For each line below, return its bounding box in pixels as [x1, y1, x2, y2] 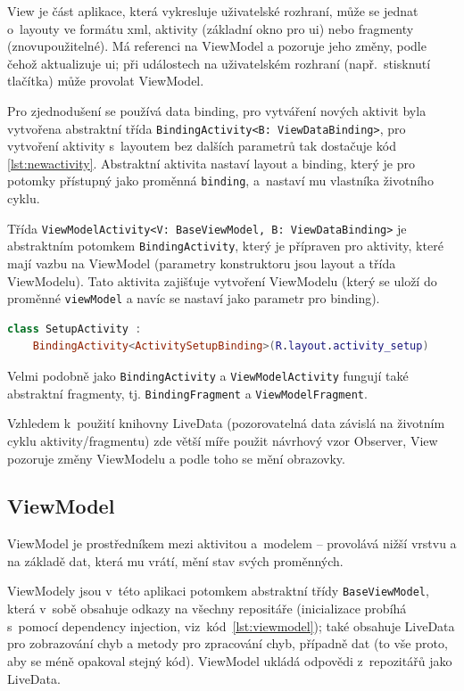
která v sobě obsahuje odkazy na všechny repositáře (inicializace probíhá [7, 599, 407, 618]
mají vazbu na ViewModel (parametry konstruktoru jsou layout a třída [7, 253, 396, 272]
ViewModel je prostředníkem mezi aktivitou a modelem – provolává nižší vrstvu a [7, 534, 457, 553]
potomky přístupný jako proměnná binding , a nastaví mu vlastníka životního [7, 171, 434, 190]
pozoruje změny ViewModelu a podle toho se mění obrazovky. [7, 448, 345, 467]
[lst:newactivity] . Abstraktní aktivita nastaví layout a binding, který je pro [7, 153, 415, 172]
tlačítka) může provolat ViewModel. [7, 71, 204, 90]
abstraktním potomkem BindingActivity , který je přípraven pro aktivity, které [7, 236, 443, 255]
